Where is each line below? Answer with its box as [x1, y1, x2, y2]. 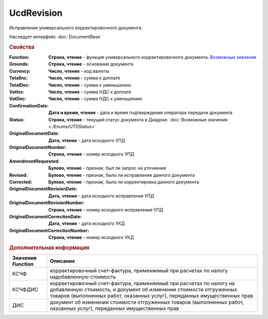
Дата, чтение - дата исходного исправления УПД [48, 193, 154, 199]
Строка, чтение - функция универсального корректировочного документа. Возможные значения [48, 54, 257, 60]
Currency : [9, 68, 31, 74]
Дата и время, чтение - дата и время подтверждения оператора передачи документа [48, 109, 233, 116]
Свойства [9, 44, 35, 51]
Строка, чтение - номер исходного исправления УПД [48, 207, 163, 213]
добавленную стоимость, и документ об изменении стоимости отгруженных [50, 286, 238, 293]
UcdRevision [9, 7, 63, 18]
